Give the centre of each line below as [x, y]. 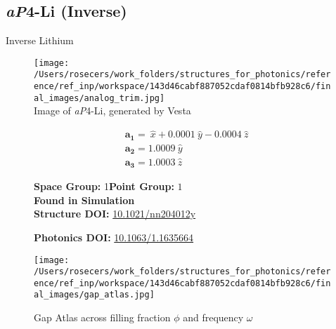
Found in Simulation [84, 200]
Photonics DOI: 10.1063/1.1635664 [114, 237]
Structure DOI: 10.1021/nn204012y [115, 214]
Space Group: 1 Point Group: [104, 186]
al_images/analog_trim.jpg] [99, 98]
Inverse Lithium [40, 40]
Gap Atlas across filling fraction [102, 317]
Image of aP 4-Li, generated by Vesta [112, 110]
